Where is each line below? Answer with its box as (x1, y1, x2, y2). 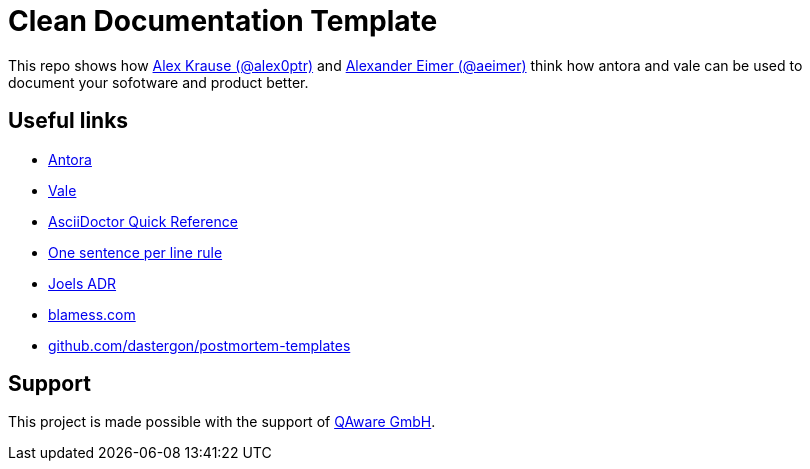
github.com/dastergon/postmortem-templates (48, 336, 351, 354)
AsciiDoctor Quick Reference (48, 212, 238, 230)
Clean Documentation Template (8, 4, 438, 38)
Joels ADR (48, 274, 117, 292)
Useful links (8, 108, 129, 134)
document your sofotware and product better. (8, 73, 309, 91)
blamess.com (48, 305, 136, 323)
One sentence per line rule (48, 243, 223, 261)
